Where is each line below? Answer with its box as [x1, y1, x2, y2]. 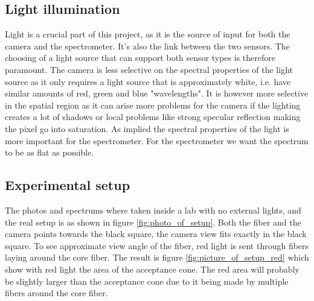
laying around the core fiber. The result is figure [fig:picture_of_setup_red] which [5, 251, 309, 264]
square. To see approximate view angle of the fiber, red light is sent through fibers [5, 239, 309, 252]
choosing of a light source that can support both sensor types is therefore [5, 51, 275, 64]
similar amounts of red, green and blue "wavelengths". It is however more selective [5, 87, 309, 100]
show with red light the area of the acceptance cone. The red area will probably [5, 262, 300, 275]
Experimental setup [5, 176, 130, 194]
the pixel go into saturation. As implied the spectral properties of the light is [5, 122, 289, 135]
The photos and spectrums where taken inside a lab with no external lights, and [5, 203, 301, 216]
